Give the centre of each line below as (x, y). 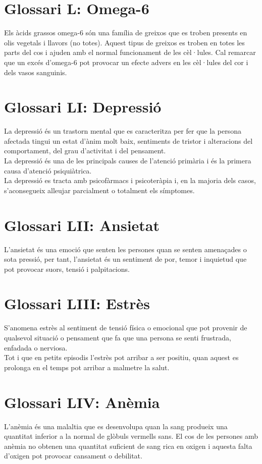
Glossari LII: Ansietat (82, 225)
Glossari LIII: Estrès (77, 303)
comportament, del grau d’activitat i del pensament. (85, 151)
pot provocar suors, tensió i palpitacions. (67, 269)
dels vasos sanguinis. (36, 72)
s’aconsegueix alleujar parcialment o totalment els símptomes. (99, 190)
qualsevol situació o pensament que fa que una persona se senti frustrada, (118, 337)
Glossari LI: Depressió (83, 107)
